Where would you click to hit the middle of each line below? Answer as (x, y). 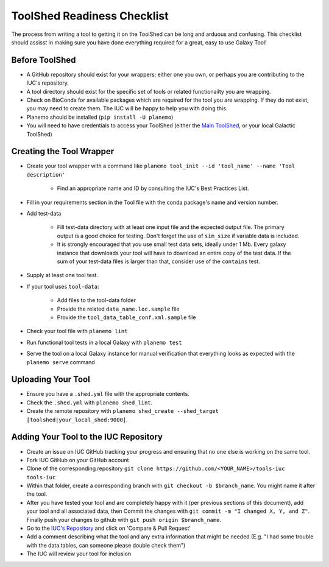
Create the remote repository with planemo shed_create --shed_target (123, 411)
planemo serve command (61, 362)
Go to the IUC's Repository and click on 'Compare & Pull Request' (109, 528)
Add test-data (44, 214)
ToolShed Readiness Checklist (90, 16)
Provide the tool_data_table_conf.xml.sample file (126, 317)
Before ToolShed (44, 60)
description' (46, 174)
